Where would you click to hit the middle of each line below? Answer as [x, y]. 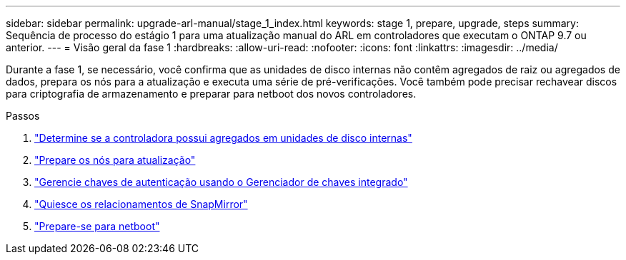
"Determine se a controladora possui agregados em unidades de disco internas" [223, 138]
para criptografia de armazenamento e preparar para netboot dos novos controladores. [211, 94]
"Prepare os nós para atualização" [115, 160]
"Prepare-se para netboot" [97, 226]
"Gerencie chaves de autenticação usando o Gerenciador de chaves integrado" [221, 182]
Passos [23, 116]
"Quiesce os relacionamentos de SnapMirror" [141, 204]
